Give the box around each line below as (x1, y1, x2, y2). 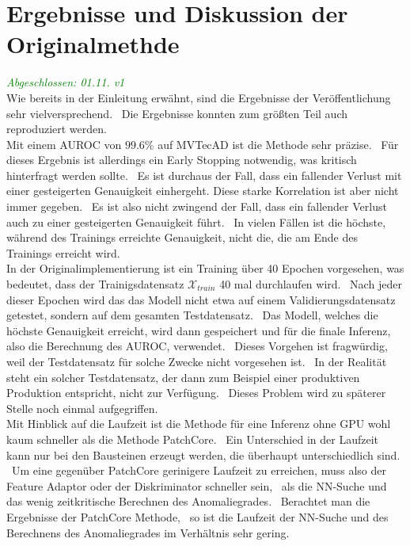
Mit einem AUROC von (6, 136, 122, 152)
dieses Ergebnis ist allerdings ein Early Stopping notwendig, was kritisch (6, 151, 357, 168)
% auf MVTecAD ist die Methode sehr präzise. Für (144, 136, 399, 152)
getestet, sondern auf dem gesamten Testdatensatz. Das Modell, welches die (6, 307, 378, 323)
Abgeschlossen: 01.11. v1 (6, 74, 125, 90)
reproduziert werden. (6, 120, 107, 137)
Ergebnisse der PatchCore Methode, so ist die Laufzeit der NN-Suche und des (6, 508, 389, 525)
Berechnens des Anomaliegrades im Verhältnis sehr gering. (6, 524, 290, 540)
